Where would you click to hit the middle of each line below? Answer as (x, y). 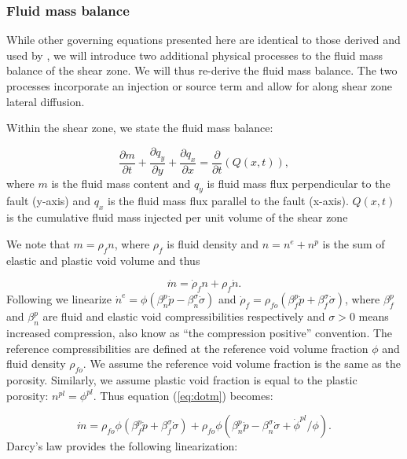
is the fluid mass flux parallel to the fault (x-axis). (228, 201)
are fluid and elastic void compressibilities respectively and (184, 316)
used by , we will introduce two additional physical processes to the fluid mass (194, 55)
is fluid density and (213, 243)
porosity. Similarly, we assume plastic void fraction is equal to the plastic (182, 379)
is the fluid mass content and (121, 183)
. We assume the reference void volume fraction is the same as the (242, 364)
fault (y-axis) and (49, 201)
